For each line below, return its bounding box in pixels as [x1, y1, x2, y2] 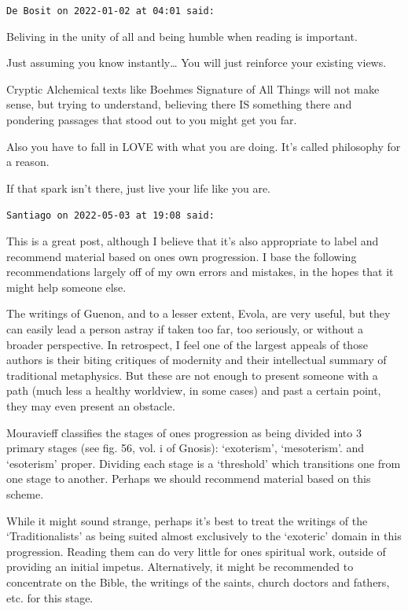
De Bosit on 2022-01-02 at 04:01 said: [6, 6, 215, 17]
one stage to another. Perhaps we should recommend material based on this [6, 470, 371, 487]
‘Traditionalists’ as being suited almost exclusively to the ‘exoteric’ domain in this [6, 528, 402, 544]
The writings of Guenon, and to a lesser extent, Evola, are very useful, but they [6, 305, 391, 322]
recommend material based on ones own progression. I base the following [6, 248, 357, 264]
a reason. [6, 153, 50, 170]
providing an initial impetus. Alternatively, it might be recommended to [6, 558, 354, 575]
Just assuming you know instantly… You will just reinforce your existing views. [6, 54, 387, 71]
